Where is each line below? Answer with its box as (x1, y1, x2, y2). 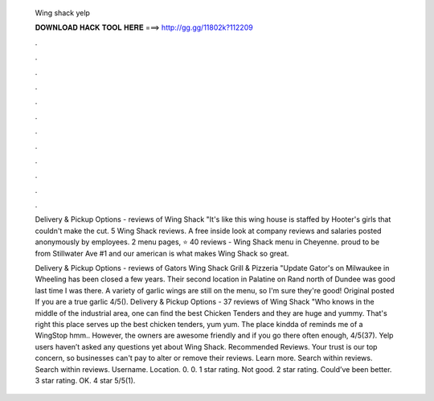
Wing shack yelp (35, 8, 90, 18)
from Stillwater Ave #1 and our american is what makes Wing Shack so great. (35, 248, 289, 258)
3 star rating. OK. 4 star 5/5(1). (35, 375, 136, 385)
